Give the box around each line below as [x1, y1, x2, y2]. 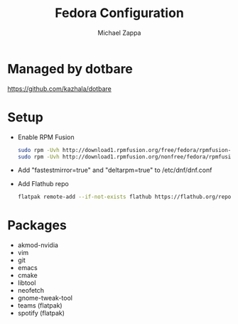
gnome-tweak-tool [17, 293, 73, 303]
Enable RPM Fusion [17, 133, 75, 141]
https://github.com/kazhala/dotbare [7, 84, 112, 93]
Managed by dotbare [7, 60, 134, 77]
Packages [7, 217, 67, 234]
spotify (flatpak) [17, 309, 65, 318]
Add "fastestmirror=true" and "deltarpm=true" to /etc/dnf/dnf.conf [17, 166, 212, 175]
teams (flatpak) [17, 301, 63, 310]
